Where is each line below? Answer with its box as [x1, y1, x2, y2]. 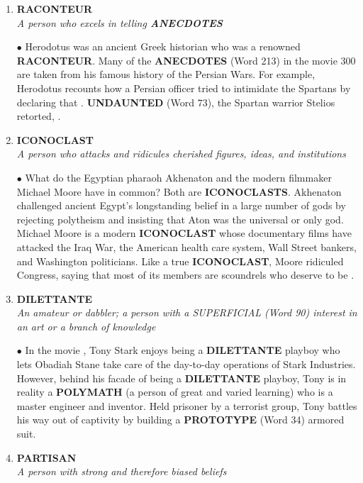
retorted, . [16, 109, 61, 123]
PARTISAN [16, 450, 77, 465]
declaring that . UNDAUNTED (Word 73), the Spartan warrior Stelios [16, 94, 335, 109]
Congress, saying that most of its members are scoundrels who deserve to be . [16, 267, 354, 282]
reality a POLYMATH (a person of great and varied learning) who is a [16, 384, 333, 399]
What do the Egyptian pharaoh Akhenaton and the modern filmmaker [25, 170, 332, 184]
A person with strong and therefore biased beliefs [16, 464, 227, 479]
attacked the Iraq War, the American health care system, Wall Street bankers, [16, 239, 357, 254]
